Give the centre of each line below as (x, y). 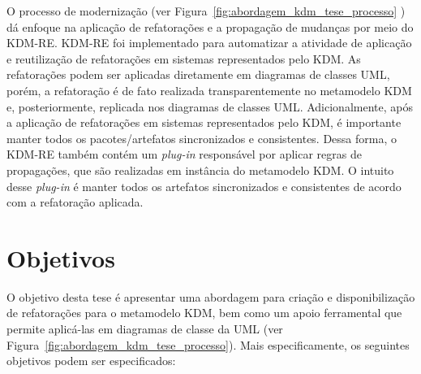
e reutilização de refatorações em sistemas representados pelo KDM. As (184, 58)
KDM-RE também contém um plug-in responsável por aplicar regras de (184, 154)
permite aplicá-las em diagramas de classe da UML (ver (145, 329)
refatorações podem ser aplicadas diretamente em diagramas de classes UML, (198, 74)
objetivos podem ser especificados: (91, 361)
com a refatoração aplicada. (75, 202)
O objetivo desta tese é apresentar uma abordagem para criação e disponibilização (211, 296)
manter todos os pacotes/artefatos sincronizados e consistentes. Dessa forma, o (202, 138)
